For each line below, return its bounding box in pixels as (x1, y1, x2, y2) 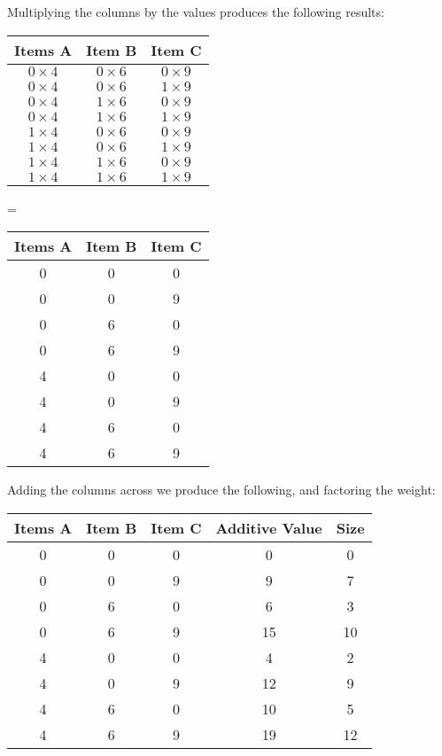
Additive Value (215, 517, 322, 538)
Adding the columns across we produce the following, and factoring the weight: (7, 480, 436, 499)
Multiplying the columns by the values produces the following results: (7, 3, 384, 20)
